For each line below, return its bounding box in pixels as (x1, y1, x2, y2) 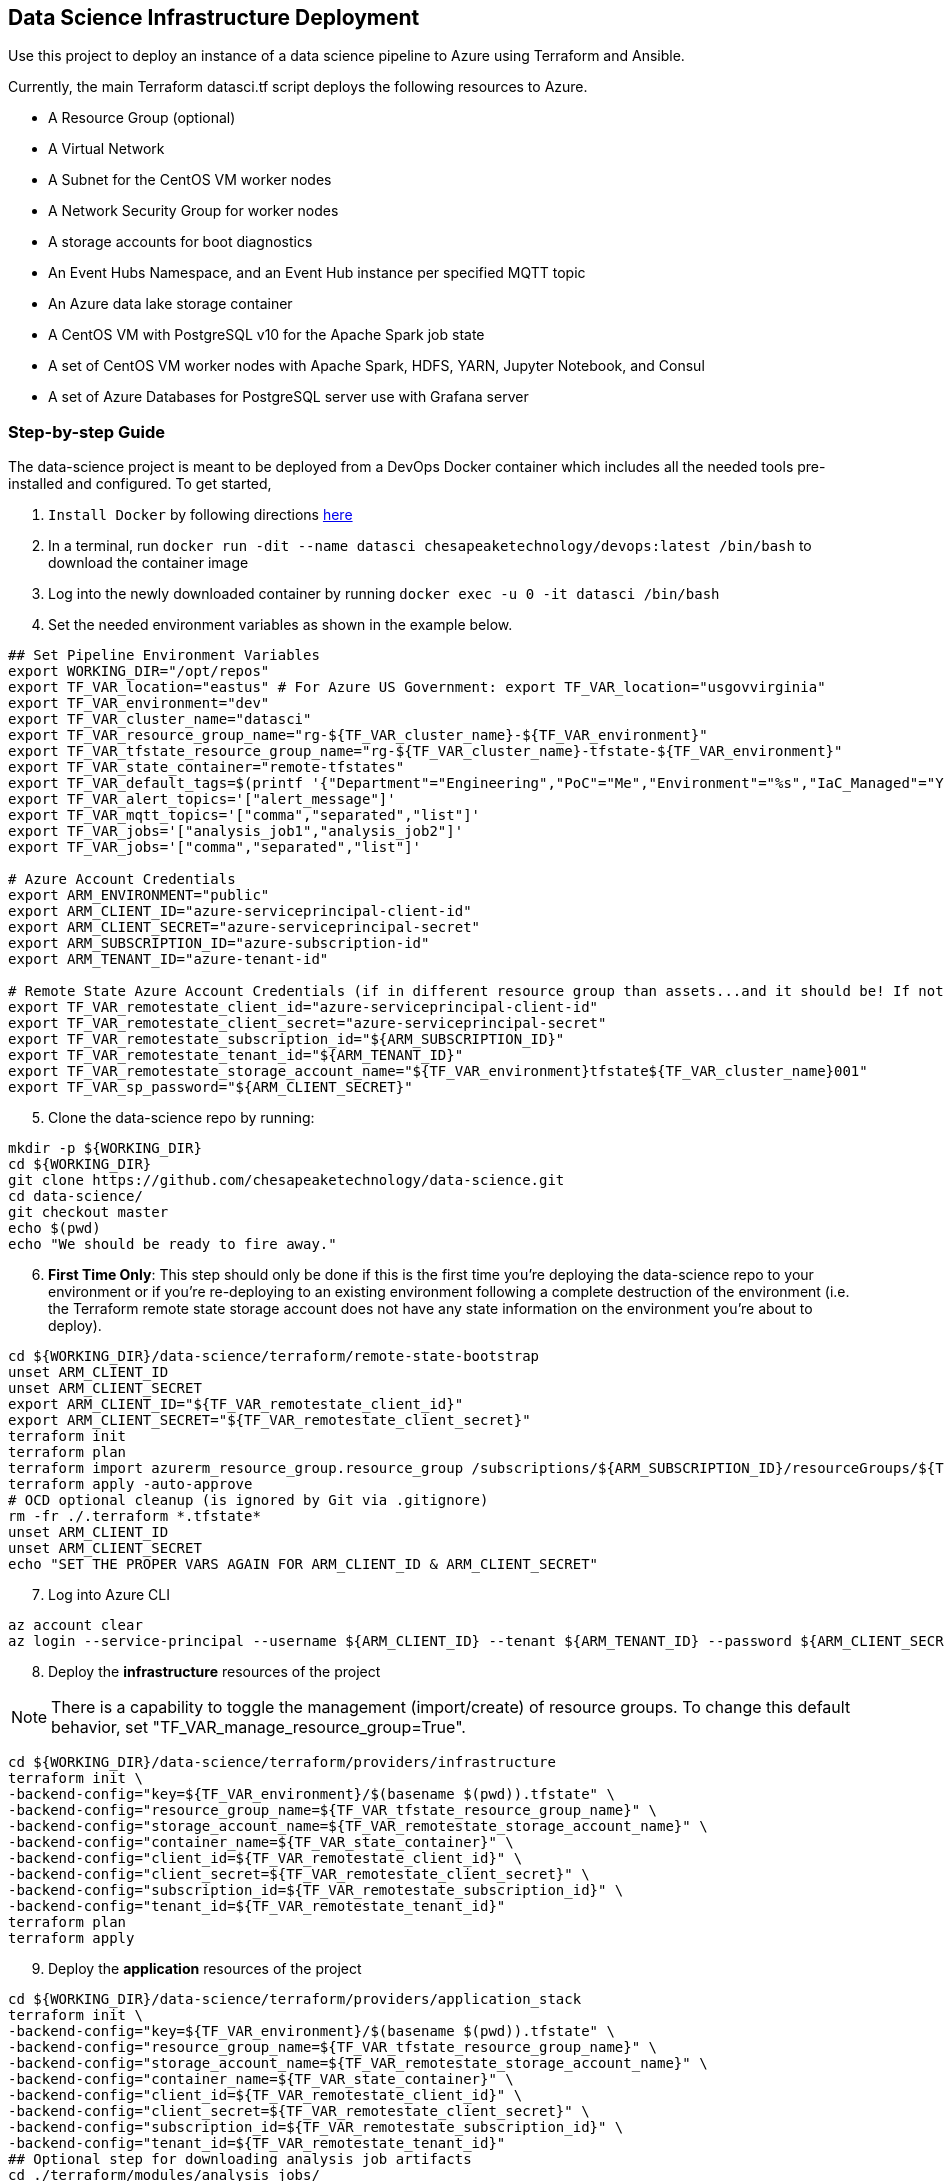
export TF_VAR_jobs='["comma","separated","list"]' (8, 839, 422, 856)
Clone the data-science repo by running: (48, 1109, 315, 1127)
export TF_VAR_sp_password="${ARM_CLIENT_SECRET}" (8, 1079, 413, 1096)
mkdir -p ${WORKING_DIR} (8, 1140, 202, 1157)
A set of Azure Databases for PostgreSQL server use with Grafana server (48, 388, 529, 406)
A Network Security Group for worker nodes (48, 202, 339, 220)
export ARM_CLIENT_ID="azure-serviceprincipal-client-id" (8, 903, 472, 920)
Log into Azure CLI (48, 1586, 170, 1604)
